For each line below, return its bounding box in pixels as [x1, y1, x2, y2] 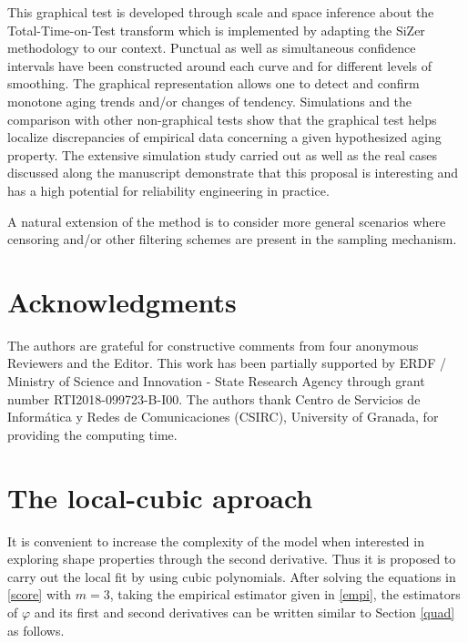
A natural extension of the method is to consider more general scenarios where [7, 211, 446, 230]
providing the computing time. [7, 424, 178, 444]
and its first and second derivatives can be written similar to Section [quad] [34, 602, 455, 621]
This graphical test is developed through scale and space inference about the [7, 3, 434, 21]
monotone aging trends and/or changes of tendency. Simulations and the [7, 91, 412, 110]
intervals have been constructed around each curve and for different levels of [7, 56, 432, 75]
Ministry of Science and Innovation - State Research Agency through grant [7, 372, 425, 391]
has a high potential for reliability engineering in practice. [7, 180, 330, 199]
